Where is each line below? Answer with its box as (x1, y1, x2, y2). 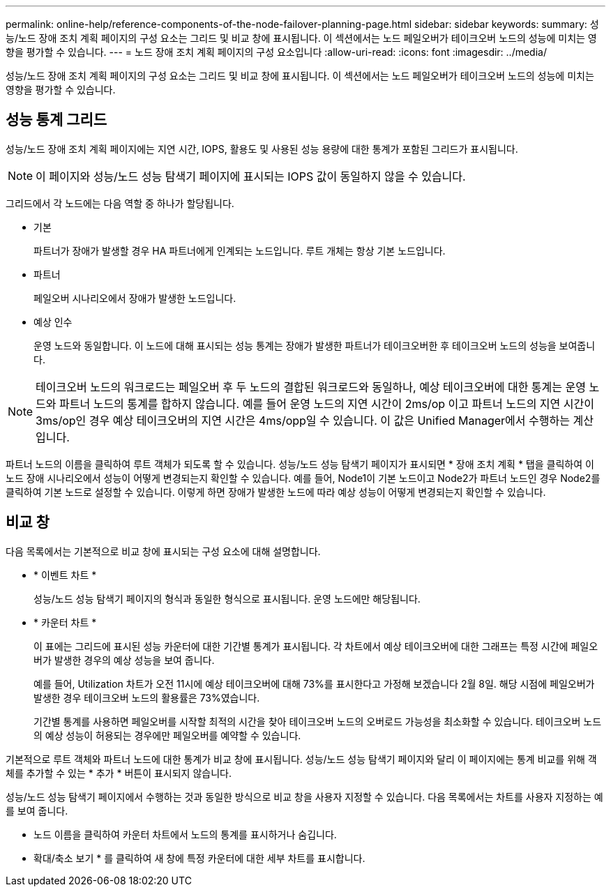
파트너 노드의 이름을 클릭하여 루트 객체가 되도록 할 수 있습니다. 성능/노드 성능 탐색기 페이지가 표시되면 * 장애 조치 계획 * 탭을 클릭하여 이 (6, 458, 594, 470)
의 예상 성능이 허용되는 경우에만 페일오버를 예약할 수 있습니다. (33, 729, 301, 741)
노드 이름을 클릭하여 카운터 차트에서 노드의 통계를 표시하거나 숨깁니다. (33, 828, 337, 840)
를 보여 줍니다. (6, 804, 68, 817)
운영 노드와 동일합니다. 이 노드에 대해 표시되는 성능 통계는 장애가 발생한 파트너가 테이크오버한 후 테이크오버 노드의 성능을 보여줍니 (33, 339, 596, 351)
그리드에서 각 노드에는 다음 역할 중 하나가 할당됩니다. (6, 197, 234, 209)
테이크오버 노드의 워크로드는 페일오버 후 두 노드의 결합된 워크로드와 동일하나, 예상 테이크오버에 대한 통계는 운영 (36, 379, 586, 394)
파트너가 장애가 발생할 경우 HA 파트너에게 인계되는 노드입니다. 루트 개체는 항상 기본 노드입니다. (33, 244, 446, 257)
